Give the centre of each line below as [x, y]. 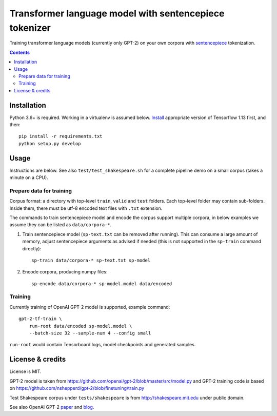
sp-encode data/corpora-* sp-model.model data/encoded [102, 284]
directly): [32, 248]
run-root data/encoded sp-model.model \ [81, 326]
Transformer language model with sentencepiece [117, 13]
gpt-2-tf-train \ [40, 319]
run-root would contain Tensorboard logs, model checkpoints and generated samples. [103, 345]
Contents [20, 52]
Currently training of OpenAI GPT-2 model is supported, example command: [90, 307]
